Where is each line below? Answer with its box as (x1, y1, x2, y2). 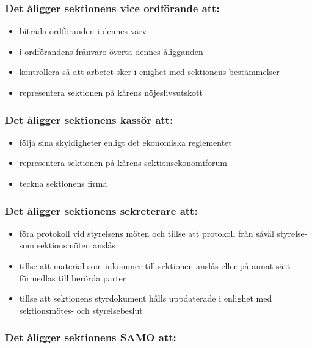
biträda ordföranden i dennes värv (19, 24, 147, 37)
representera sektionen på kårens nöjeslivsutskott (19, 86, 203, 98)
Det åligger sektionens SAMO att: (5, 330, 176, 345)
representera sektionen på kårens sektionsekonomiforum (19, 156, 227, 169)
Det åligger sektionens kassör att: (5, 112, 173, 127)
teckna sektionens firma (19, 177, 107, 189)
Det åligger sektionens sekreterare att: (5, 203, 198, 218)
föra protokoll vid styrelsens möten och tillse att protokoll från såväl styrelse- (19, 227, 308, 239)
